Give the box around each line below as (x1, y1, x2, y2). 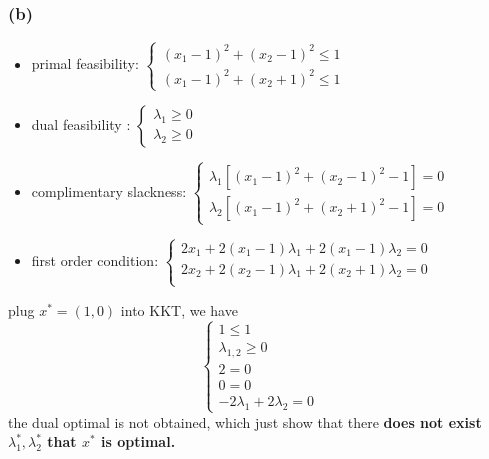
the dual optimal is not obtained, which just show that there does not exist (8, 411, 482, 432)
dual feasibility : (31, 113, 131, 134)
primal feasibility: (31, 53, 139, 74)
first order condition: (31, 250, 159, 271)
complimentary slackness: (31, 180, 187, 201)
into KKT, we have (120, 299, 238, 320)
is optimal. (101, 431, 176, 452)
